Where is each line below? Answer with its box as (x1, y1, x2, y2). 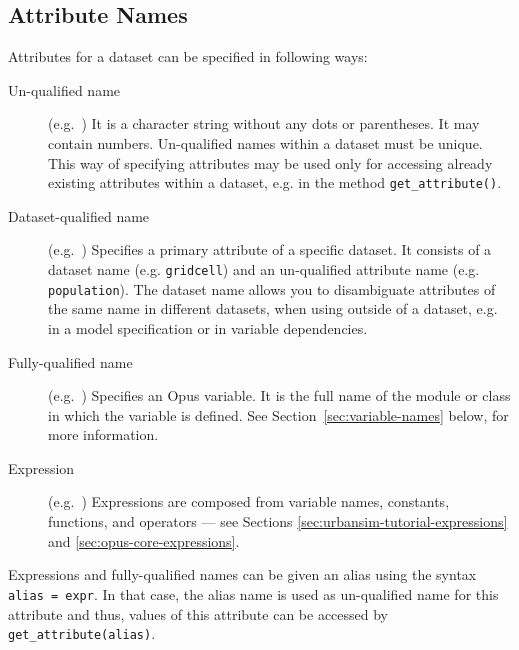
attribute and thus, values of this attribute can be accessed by (8, 603, 389, 624)
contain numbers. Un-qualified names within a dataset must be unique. (48, 132, 483, 153)
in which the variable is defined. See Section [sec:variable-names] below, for (48, 404, 509, 425)
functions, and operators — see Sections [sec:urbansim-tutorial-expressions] (48, 511, 508, 532)
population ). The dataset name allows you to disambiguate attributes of (48, 278, 496, 299)
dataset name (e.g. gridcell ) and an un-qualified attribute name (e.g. (48, 259, 480, 280)
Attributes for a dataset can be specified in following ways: (8, 46, 368, 67)
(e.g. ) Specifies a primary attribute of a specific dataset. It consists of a (48, 239, 492, 260)
